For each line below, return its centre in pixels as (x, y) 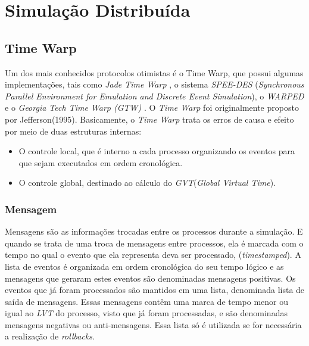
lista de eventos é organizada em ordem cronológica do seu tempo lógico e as (144, 266)
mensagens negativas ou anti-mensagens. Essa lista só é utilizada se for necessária (153, 324)
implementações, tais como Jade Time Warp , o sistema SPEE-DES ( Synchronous (154, 84)
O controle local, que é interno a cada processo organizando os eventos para (157, 151)
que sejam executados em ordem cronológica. (101, 162)
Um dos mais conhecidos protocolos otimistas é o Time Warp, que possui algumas (154, 72)
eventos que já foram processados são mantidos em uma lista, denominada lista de (155, 290)
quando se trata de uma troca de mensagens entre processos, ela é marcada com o (154, 243)
